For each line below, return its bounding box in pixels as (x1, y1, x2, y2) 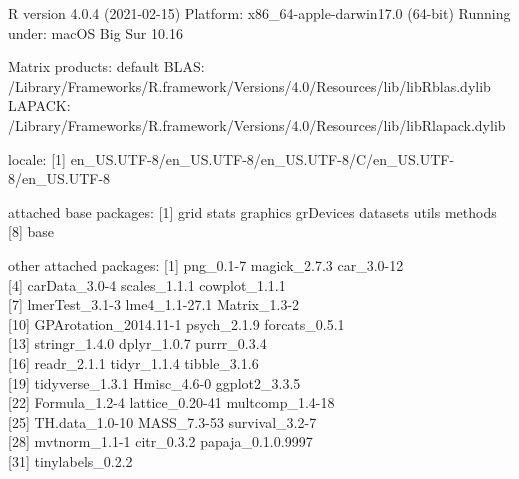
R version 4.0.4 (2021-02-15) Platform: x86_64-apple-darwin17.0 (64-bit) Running (8, 3, 511, 23)
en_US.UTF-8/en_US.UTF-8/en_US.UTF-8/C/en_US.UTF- (70, 148, 455, 169)
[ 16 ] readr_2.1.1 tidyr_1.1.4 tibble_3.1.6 (8, 352, 259, 373)
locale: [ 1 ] (8, 148, 66, 169)
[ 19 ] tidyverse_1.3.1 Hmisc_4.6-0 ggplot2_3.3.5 (8, 372, 301, 393)
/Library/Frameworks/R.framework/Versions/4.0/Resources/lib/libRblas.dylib (8, 75, 491, 96)
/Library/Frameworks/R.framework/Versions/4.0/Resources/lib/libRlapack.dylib (8, 114, 506, 135)
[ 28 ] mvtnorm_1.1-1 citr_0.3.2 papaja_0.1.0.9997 (8, 431, 313, 452)
